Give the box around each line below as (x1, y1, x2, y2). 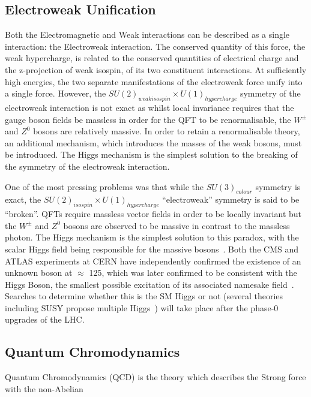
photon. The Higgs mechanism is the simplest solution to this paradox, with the (5, 231, 299, 243)
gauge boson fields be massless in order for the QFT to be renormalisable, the (5, 113, 291, 125)
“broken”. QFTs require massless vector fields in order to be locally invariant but (5, 207, 302, 220)
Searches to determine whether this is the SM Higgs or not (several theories (5, 290, 283, 302)
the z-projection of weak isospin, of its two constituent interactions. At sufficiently (5, 63, 307, 76)
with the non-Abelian (5, 382, 83, 395)
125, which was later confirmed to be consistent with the (89, 266, 297, 279)
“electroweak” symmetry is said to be (162, 193, 300, 206)
